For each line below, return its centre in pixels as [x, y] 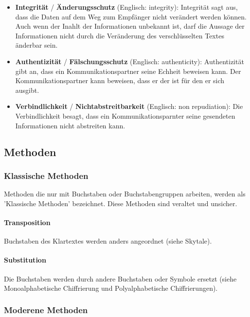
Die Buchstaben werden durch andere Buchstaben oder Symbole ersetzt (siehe [120, 278]
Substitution [25, 260]
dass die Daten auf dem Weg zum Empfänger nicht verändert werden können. [131, 16]
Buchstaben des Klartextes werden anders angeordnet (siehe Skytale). [108, 241]
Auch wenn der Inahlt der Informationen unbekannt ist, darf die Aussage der [130, 26]
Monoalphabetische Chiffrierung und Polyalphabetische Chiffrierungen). [111, 288]
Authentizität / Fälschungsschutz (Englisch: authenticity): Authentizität [130, 61]
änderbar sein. [36, 45]
